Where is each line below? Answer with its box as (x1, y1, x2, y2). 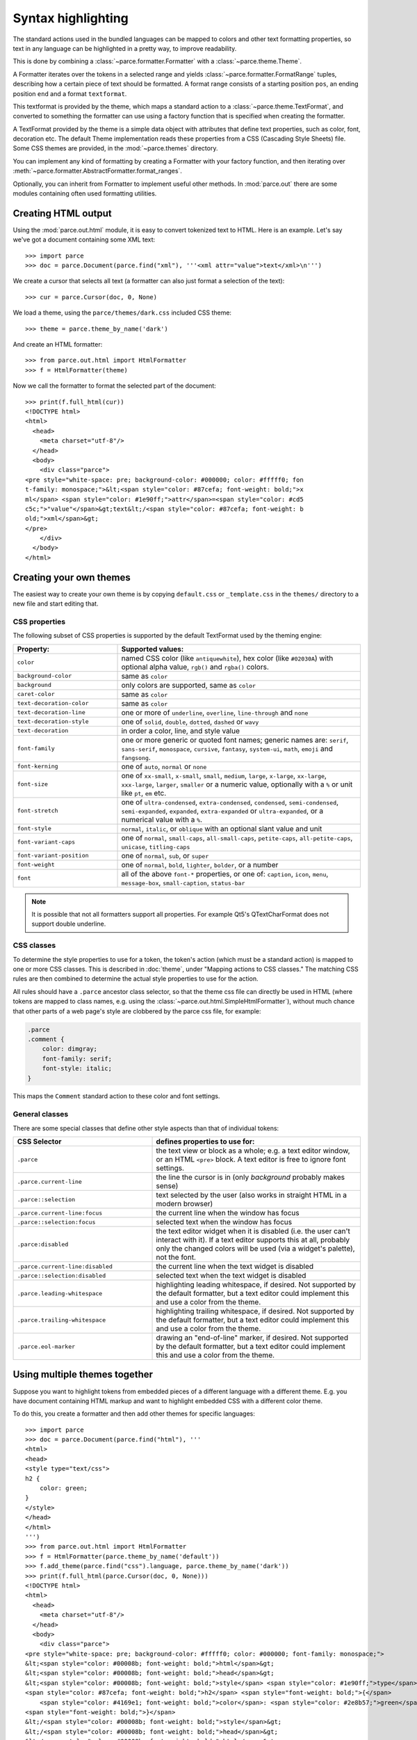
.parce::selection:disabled (17, 1272, 106, 1279)
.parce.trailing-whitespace (17, 1316, 106, 1324)
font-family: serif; (42, 1054, 113, 1063)
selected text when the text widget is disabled (156, 1271, 306, 1281)
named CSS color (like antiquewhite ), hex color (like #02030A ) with (121, 653, 334, 663)
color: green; (39, 1485, 88, 1492)
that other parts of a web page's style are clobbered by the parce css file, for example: (13, 1006, 261, 1015)
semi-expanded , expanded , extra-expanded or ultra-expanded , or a (121, 806, 324, 816)
